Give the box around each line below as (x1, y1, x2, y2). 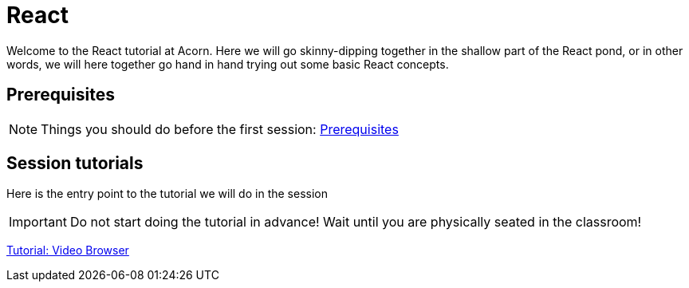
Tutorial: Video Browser (6, 243, 129, 258)
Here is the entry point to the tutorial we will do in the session (6, 187, 328, 201)
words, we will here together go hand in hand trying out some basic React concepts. (6, 57, 449, 71)
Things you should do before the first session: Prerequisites (41, 120, 399, 137)
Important (9, 214, 67, 231)
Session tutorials (6, 153, 144, 174)
